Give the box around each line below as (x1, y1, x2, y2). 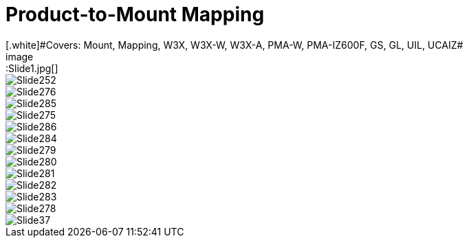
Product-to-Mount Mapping (6, 3, 265, 26)
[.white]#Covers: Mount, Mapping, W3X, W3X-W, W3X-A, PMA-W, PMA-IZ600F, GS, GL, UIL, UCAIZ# (6, 38, 463, 51)
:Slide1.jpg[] (6, 62, 58, 74)
